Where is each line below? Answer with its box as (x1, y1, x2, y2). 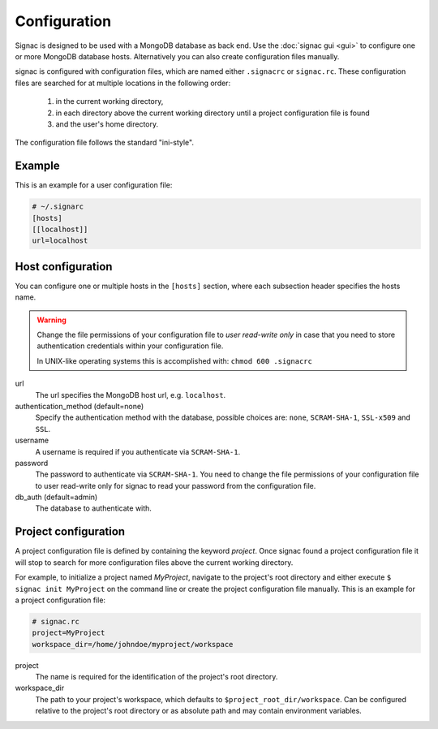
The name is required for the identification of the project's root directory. (35, 672, 278, 682)
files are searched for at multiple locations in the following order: (15, 78, 231, 88)
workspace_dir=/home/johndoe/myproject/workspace (32, 640, 234, 649)
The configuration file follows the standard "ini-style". (15, 138, 195, 148)
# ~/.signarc (32, 202, 84, 211)
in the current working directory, (55, 97, 164, 106)
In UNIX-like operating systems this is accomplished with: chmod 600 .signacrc (36, 356, 312, 365)
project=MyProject (32, 628, 105, 637)
